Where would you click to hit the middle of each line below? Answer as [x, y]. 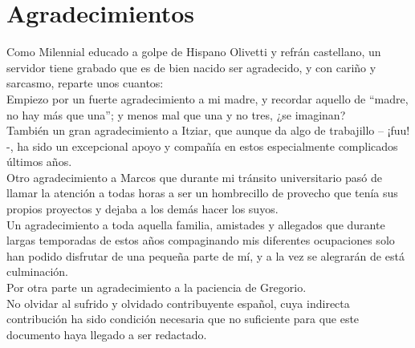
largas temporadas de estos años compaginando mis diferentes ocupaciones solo [201, 240]
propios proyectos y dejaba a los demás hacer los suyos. [142, 209]
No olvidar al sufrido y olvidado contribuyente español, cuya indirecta [178, 303]
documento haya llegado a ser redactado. [107, 334]
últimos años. [39, 162]
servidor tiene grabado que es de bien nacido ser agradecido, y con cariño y [191, 67]
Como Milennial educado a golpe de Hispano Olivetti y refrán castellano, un [194, 52]
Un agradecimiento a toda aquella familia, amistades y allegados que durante [196, 224]
